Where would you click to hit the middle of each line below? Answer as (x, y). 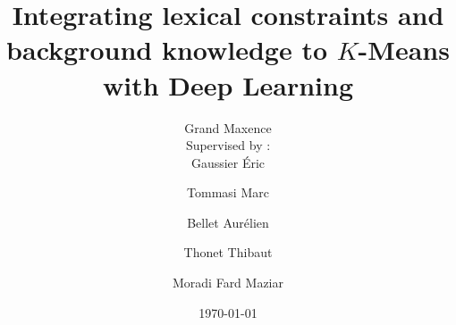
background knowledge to (167, 50)
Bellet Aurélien (228, 222)
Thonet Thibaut (228, 252)
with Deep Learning (228, 84)
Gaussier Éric (228, 162)
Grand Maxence (228, 127)
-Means (404, 50)
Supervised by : (228, 145)
